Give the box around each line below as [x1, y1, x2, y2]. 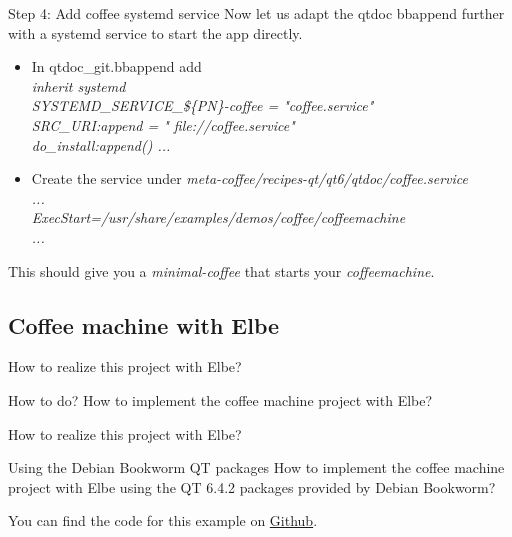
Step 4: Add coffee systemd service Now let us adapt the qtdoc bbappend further [8, 3, 505, 23]
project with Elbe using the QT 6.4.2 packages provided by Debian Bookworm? [8, 476, 496, 497]
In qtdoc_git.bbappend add [31, 56, 202, 77]
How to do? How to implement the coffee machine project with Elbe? [8, 389, 433, 410]
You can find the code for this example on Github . [8, 510, 318, 531]
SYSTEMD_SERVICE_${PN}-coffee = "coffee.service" [31, 95, 374, 116]
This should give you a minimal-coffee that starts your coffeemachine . [8, 260, 435, 281]
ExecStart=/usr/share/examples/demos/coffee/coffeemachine [31, 207, 406, 228]
